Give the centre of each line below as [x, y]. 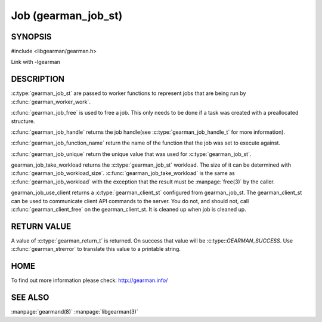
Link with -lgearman [36, 62]
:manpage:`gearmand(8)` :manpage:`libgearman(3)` [75, 312]
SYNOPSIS [31, 37]
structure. [23, 121]
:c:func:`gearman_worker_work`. [51, 102]
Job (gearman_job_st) [67, 16]
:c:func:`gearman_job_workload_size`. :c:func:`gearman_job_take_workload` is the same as [123, 173]
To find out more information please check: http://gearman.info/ [89, 280]
